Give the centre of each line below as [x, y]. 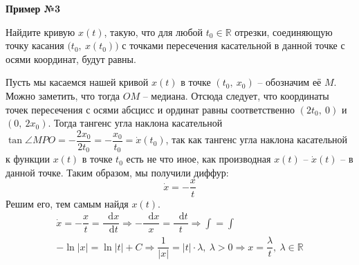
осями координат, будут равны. [71, 58]
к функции [28, 159]
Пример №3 [33, 8]
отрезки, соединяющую [284, 31]
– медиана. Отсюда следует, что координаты [236, 95]
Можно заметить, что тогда [63, 95]
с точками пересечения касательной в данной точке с [233, 45]
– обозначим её [289, 82]
